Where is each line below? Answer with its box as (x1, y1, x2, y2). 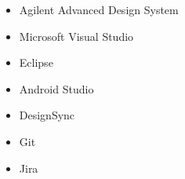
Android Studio (19, 80, 94, 97)
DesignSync (19, 107, 75, 123)
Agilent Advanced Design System (19, 2, 179, 17)
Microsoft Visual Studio (19, 27, 134, 44)
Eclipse (19, 54, 53, 71)
